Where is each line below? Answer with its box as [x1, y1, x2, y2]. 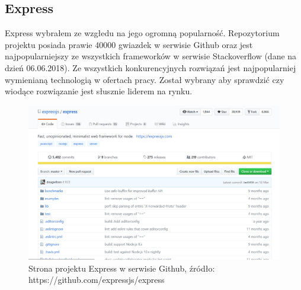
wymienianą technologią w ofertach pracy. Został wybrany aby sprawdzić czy [5, 73, 284, 85]
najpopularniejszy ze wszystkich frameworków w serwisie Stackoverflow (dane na [5, 50, 297, 62]
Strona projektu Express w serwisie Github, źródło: [28, 262, 215, 274]
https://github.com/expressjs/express [28, 273, 165, 286]
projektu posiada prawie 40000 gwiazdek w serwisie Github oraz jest [5, 38, 253, 50]
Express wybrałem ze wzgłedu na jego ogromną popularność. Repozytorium [5, 27, 280, 39]
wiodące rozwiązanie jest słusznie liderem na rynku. [5, 85, 193, 97]
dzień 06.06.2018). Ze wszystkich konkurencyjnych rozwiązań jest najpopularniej [5, 61, 296, 74]
